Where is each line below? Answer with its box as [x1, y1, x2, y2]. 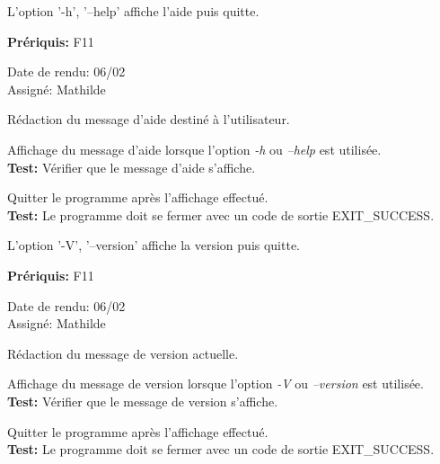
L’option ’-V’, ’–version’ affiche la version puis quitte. [7, 236, 301, 254]
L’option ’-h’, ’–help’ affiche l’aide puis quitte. [7, 2, 260, 20]
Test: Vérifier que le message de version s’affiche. [7, 391, 278, 410]
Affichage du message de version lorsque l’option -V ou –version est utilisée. [7, 374, 424, 393]
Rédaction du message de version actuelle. [7, 344, 239, 362]
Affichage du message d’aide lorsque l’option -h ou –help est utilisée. [7, 139, 382, 158]
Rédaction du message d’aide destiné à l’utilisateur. [7, 110, 290, 129]
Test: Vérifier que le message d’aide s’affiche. [7, 157, 256, 176]
